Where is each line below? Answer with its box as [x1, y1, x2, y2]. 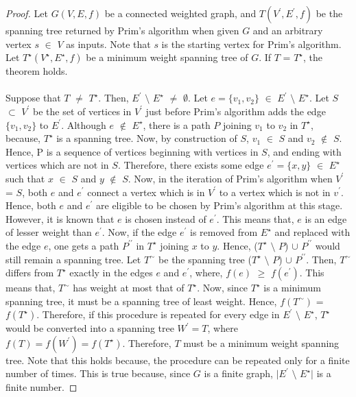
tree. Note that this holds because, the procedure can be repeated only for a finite [5, 352, 350, 367]
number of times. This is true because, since [5, 366, 191, 381]
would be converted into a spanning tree [5, 321, 174, 335]
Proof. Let [5, 6, 48, 20]
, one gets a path [48, 238, 119, 252]
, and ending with [267, 144, 342, 158]
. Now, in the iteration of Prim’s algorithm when [128, 171, 333, 185]
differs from [5, 265, 54, 280]
